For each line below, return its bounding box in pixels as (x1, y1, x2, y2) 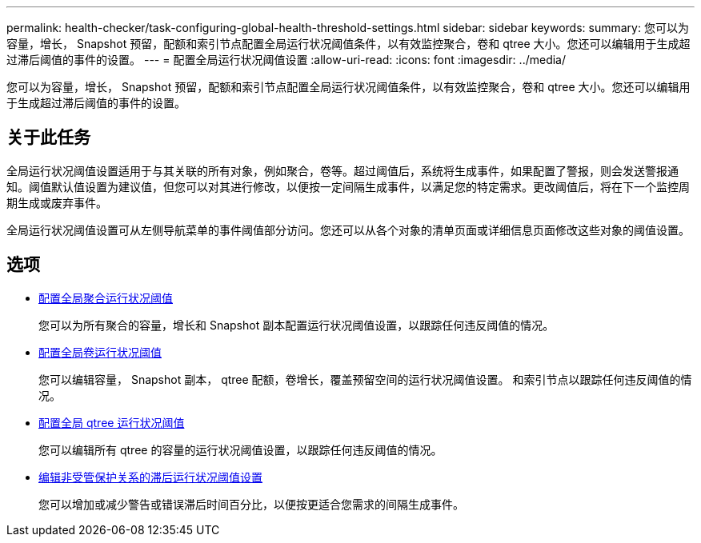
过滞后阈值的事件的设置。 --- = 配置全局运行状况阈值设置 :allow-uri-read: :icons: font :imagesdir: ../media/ (6, 53, 567, 66)
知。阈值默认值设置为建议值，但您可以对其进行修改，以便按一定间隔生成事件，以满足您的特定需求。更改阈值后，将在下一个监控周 (6, 179, 690, 194)
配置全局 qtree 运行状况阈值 (38, 415, 185, 429)
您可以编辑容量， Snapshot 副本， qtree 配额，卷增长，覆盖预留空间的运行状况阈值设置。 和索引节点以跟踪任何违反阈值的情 (38, 372, 692, 386)
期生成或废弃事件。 (6, 195, 107, 210)
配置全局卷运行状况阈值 (38, 345, 162, 359)
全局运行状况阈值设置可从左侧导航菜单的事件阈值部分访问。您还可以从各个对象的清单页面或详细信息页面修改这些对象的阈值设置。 (6, 222, 690, 237)
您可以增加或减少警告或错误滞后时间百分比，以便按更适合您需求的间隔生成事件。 (38, 497, 464, 511)
